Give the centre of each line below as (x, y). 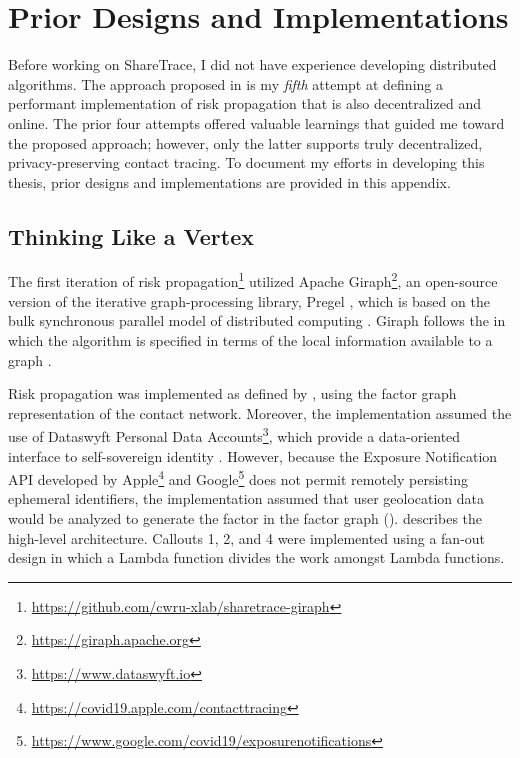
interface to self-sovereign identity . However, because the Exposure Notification (253, 455)
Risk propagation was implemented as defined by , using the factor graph (232, 393)
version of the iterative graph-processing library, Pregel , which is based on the (249, 300)
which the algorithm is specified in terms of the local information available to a (250, 339)
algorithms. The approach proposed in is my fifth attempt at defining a (225, 83)
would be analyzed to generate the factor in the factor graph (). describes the (245, 517)
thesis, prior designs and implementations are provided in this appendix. (229, 181)
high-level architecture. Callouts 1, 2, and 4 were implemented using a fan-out (247, 537)
